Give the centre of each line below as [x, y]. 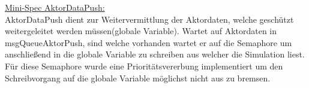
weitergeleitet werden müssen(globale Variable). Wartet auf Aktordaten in [141, 31]
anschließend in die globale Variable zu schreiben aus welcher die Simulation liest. [155, 54]
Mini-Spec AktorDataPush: [55, 7]
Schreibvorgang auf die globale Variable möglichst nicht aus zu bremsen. [138, 78]
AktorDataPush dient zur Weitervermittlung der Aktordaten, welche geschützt [149, 19]
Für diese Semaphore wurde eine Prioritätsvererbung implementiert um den [144, 66]
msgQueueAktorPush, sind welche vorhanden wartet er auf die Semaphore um [148, 42]
